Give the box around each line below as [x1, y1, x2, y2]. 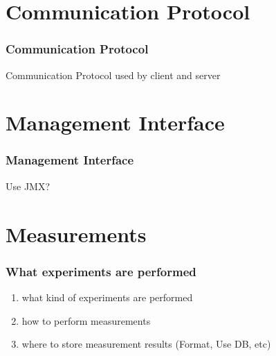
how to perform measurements [21, 313, 151, 328]
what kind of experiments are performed [21, 289, 193, 304]
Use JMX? [6, 178, 50, 193]
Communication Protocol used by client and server [6, 67, 221, 82]
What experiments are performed [6, 262, 196, 280]
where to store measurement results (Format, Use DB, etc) [21, 337, 271, 351]
